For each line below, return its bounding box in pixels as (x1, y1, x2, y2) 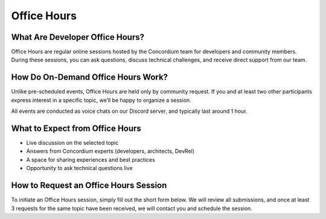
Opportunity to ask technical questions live (26, 165, 133, 172)
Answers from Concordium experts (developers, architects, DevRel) (26, 148, 195, 155)
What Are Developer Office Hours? (11, 32, 145, 42)
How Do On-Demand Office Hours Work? (11, 72, 168, 83)
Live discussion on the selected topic (26, 139, 119, 147)
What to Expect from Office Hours (11, 123, 141, 133)
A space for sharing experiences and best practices (26, 156, 155, 163)
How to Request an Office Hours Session (11, 180, 167, 191)
